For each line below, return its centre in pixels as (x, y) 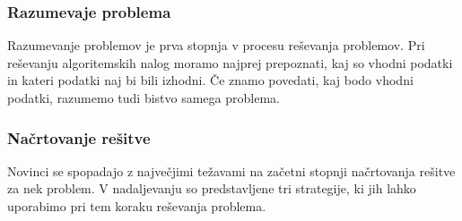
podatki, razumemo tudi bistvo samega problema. (144, 98)
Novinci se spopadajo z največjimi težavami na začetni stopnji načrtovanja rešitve (231, 170)
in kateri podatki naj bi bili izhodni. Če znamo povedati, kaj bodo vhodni (210, 80)
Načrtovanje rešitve (79, 137)
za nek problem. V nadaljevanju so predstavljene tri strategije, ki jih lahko (212, 188)
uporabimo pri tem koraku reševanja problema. (137, 206)
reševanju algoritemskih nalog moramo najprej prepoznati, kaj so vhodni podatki (230, 62)
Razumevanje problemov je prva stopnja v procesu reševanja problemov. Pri (216, 45)
